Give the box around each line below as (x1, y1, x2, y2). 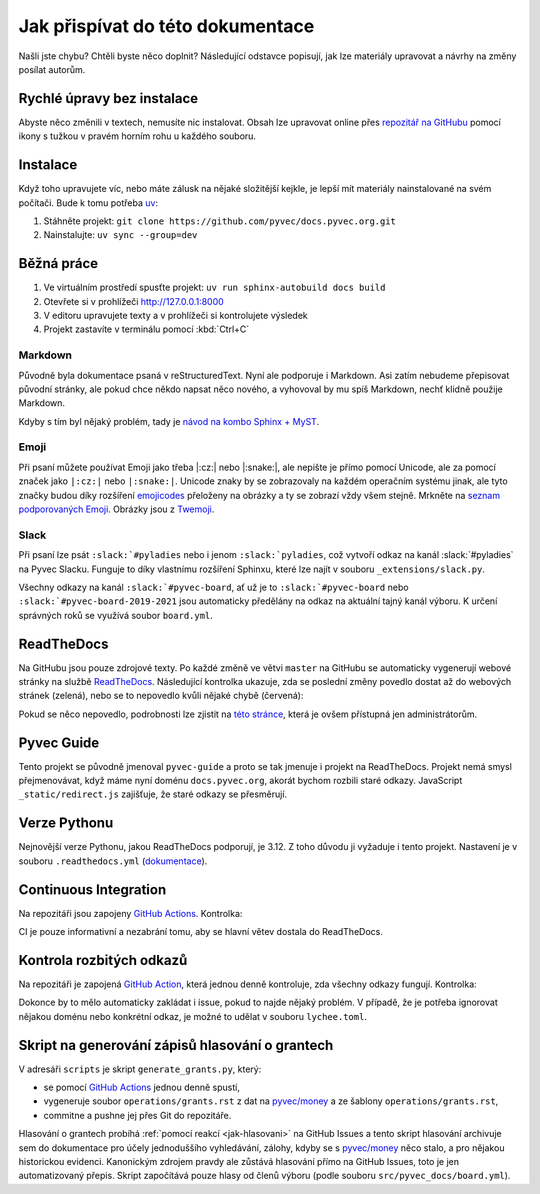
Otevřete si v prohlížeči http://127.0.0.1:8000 (43, 295, 224, 307)
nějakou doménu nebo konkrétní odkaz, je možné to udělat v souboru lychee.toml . (18, 1010, 367, 1022)
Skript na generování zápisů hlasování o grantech (18, 1036, 334, 1054)
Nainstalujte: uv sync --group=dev (43, 229, 198, 241)
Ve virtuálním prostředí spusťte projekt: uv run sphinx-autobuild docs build (43, 281, 386, 294)
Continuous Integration (18, 881, 167, 898)
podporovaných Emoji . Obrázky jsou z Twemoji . (18, 503, 215, 515)
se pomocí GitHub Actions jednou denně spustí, (43, 1081, 240, 1094)
